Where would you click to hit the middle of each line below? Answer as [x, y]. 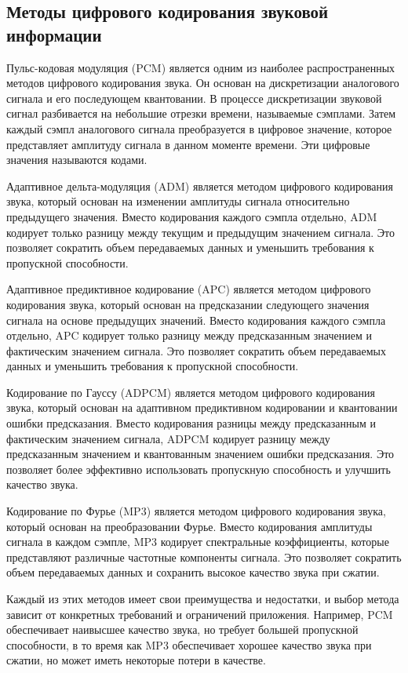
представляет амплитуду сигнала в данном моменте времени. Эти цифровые [188, 144]
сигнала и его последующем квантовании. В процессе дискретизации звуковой [194, 98]
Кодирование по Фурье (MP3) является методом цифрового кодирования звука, [196, 511]
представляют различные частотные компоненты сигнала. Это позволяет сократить [204, 557]
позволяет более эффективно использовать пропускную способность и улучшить [199, 469]
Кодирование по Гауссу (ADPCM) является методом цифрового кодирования [191, 392]
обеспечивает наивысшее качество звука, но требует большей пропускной [182, 629]
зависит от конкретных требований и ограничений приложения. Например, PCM [200, 614]
